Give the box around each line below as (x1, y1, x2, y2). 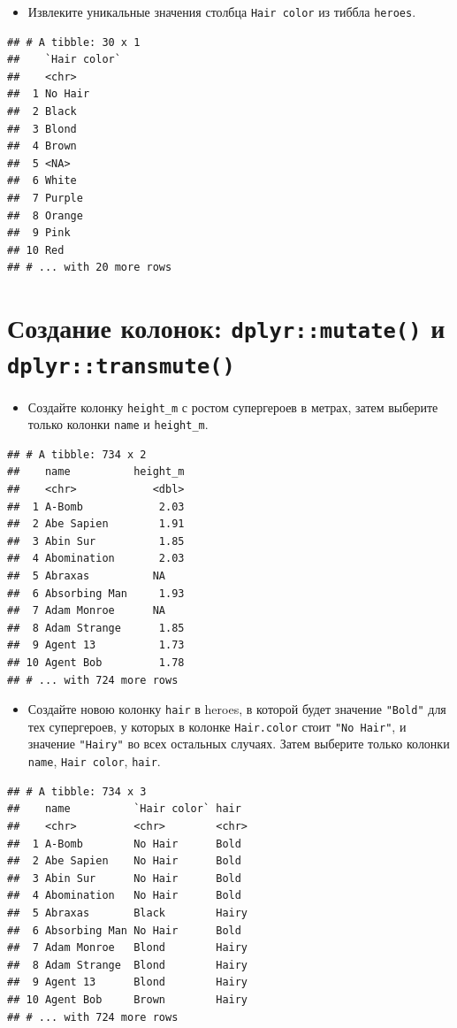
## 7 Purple (7, 192, 83, 204)
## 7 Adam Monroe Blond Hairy (7, 941, 248, 955)
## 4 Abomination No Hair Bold (7, 889, 241, 902)
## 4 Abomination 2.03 (7, 552, 185, 565)
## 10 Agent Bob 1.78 (7, 656, 185, 669)
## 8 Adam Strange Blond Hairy (7, 958, 248, 971)
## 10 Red (7, 243, 65, 257)
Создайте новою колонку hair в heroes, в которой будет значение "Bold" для (27, 700, 446, 718)
